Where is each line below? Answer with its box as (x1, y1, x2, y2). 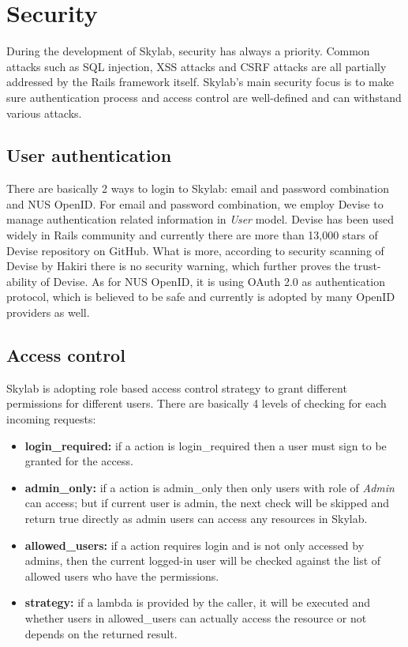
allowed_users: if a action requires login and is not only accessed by (24, 536, 365, 553)
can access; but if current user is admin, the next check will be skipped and (24, 495, 390, 511)
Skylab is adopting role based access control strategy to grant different (6, 379, 347, 396)
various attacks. (6, 104, 82, 121)
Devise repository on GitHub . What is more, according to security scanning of (6, 242, 384, 258)
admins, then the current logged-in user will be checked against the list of (24, 552, 381, 569)
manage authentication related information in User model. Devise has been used (6, 211, 395, 228)
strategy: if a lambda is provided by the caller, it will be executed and (24, 594, 370, 611)
